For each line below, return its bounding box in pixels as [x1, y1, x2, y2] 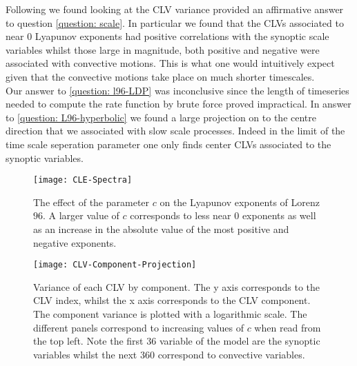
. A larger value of [43, 208, 119, 223]
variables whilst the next [33, 347, 137, 361]
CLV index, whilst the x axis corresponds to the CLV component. [33, 293, 311, 307]
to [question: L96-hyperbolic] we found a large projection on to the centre [6, 110, 317, 124]
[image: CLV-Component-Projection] [33, 260, 197, 270]
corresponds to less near [130, 208, 231, 223]
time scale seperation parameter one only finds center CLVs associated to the [6, 136, 331, 151]
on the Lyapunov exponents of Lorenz [160, 194, 320, 209]
